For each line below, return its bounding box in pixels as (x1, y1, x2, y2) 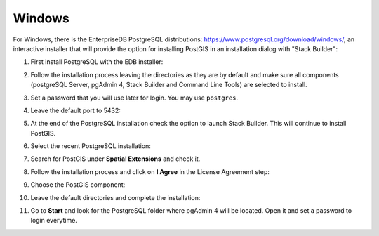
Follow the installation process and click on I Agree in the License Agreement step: (30, 167, 270, 176)
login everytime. (30, 216, 77, 225)
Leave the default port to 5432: (30, 106, 121, 114)
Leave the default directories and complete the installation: (30, 193, 201, 202)
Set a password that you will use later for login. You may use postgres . (30, 93, 239, 102)
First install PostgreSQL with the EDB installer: (30, 58, 164, 66)
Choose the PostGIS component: (30, 181, 126, 189)
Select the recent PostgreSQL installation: (30, 142, 151, 150)
